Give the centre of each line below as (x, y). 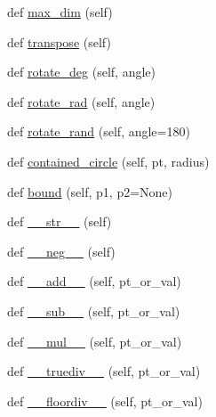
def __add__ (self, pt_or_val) (94, 281)
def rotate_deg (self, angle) (81, 72)
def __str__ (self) (60, 221)
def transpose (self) (59, 41)
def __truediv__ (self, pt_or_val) (104, 371)
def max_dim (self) (60, 12)
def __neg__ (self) (61, 251)
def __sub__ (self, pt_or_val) (94, 311)
